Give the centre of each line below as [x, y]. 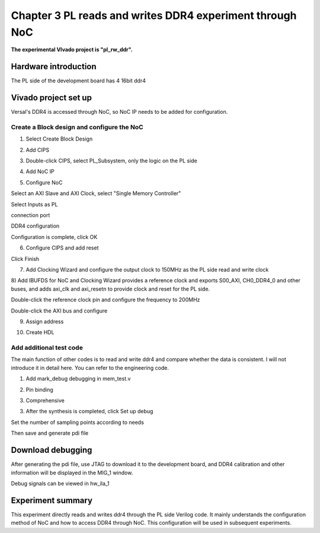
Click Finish [25, 258]
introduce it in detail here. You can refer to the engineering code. [90, 368]
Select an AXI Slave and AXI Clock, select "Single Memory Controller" [96, 193]
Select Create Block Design [59, 139]
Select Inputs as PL [34, 204]
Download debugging [52, 450]
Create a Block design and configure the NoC [77, 127]
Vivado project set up [51, 98]
